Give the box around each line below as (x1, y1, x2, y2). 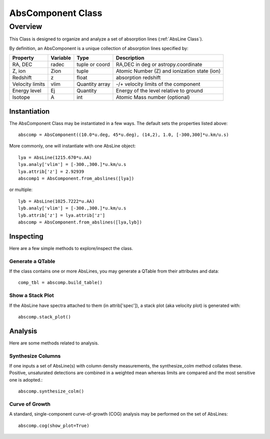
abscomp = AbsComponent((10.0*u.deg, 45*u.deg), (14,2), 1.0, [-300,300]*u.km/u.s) (18, 132, 229, 137)
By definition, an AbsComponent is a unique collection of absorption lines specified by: (9, 45, 188, 51)
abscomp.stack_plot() (18, 314, 71, 319)
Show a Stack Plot (9, 292, 54, 299)
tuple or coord (76, 61, 110, 68)
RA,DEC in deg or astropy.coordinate (115, 61, 202, 68)
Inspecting (9, 232, 43, 240)
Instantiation (9, 107, 50, 115)
